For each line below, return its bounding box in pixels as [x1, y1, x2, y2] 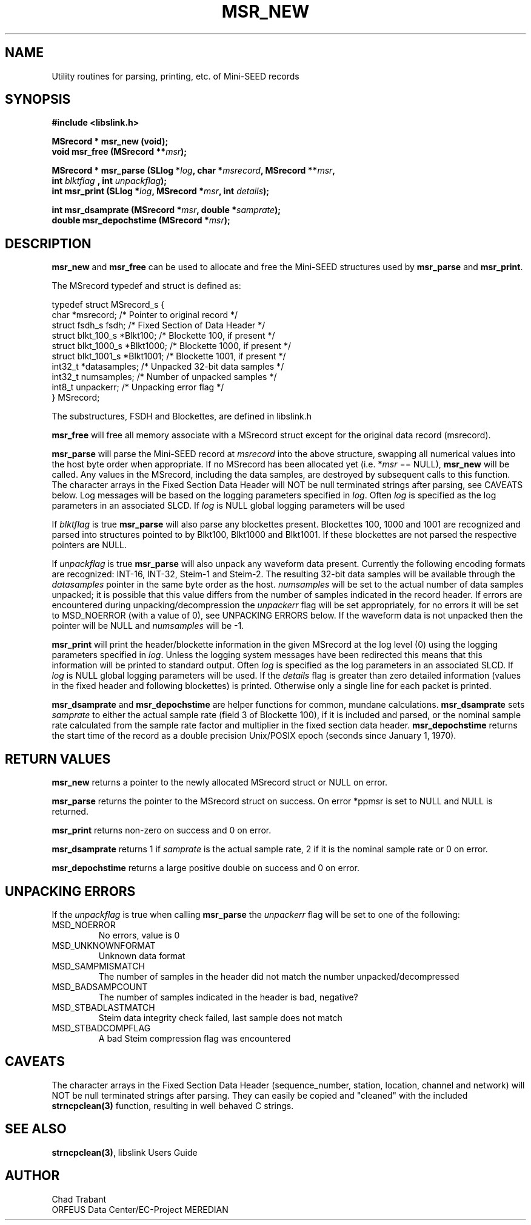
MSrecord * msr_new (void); [52, 136, 169, 147]
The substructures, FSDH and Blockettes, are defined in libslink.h [52, 411, 312, 422]
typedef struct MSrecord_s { [52, 299, 165, 310]
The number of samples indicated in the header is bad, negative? [98, 991, 358, 1002]
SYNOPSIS [5, 92, 71, 107]
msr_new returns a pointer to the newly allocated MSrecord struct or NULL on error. [52, 777, 387, 788]
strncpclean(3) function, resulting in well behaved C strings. [52, 1100, 294, 1111]
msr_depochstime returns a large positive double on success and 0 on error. [52, 863, 360, 874]
